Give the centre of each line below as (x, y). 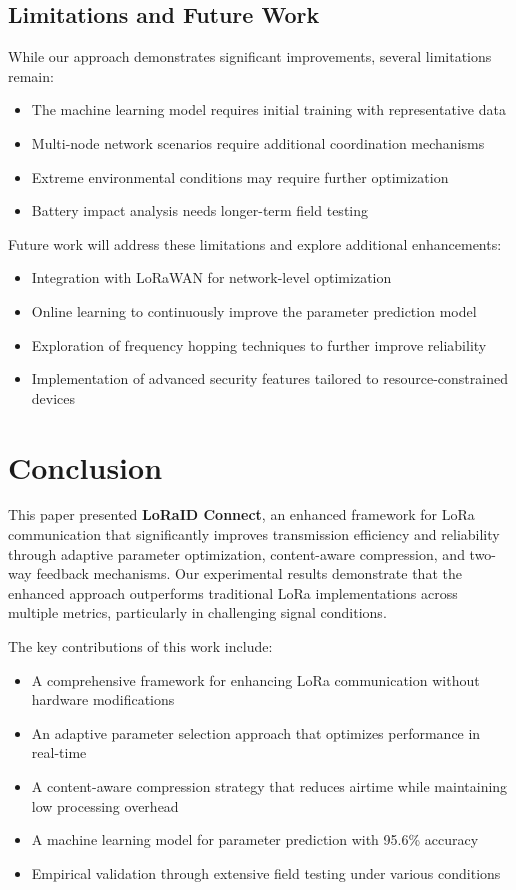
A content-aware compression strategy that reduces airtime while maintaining (269, 785)
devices (53, 397)
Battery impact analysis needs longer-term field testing (200, 210)
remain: (31, 75)
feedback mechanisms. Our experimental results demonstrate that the (249, 573)
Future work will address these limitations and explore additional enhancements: (255, 243)
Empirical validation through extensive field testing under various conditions (266, 872)
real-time (59, 752)
